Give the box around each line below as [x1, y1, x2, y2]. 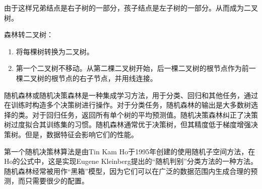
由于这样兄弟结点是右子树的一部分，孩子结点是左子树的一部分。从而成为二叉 [4, 3, 258, 13]
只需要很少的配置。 [25, 175, 89, 186]
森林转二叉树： [4, 29, 53, 40]
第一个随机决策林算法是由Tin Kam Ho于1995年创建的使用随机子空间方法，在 [4, 146, 255, 156]
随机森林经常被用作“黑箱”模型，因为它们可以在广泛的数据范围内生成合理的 [4, 165, 251, 176]
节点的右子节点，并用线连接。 [58, 72, 157, 83]
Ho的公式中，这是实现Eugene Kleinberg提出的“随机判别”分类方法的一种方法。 [4, 156, 258, 166]
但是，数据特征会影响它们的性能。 [25, 129, 138, 139]
